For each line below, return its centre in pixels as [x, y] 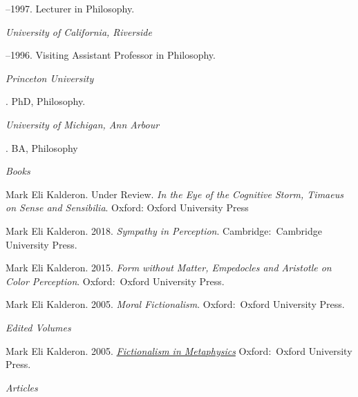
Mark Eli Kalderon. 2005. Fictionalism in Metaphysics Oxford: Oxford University [179, 350]
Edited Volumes [38, 327]
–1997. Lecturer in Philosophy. [70, 8]
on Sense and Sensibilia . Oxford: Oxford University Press [127, 207]
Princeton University [50, 78]
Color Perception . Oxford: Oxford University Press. [115, 281]
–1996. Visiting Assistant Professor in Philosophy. [111, 55]
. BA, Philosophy [42, 147]
